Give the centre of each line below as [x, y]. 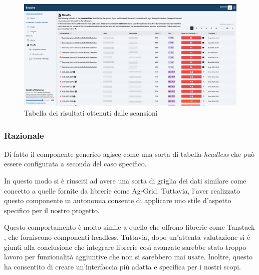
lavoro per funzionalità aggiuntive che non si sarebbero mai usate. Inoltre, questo [128, 257]
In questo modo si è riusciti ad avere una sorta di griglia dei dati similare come [125, 181]
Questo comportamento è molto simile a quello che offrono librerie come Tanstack [129, 227]
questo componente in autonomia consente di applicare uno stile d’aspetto [118, 200]
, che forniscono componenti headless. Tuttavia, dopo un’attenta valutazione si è [127, 237]
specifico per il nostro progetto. [52, 210]
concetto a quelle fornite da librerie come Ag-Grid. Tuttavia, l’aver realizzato [122, 190]
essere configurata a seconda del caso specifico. [75, 164]
